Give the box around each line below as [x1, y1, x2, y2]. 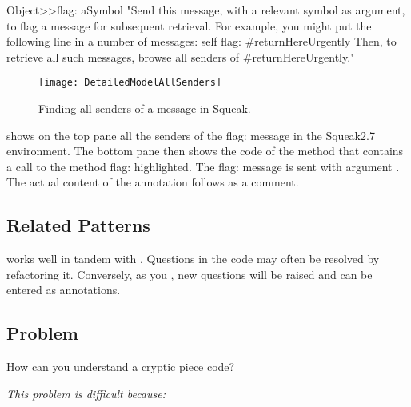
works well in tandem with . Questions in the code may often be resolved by [6, 250, 380, 267]
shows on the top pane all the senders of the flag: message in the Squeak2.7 [6, 126, 375, 143]
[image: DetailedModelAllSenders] [38, 77, 222, 89]
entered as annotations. [6, 281, 121, 298]
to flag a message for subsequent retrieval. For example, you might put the [6, 17, 372, 34]
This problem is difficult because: [6, 385, 166, 401]
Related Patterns [6, 213, 150, 237]
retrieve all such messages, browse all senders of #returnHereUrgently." [6, 48, 355, 65]
